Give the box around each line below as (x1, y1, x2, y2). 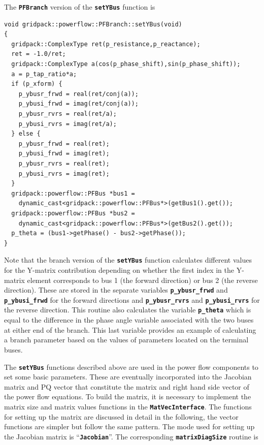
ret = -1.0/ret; (11, 50, 66, 58)
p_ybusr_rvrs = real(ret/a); (18, 110, 117, 117)
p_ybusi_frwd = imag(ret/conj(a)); (18, 100, 139, 108)
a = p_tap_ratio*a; (11, 70, 77, 78)
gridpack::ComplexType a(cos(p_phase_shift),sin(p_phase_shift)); (11, 60, 241, 68)
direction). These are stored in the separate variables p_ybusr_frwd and (4, 284, 228, 295)
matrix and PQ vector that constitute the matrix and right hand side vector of (4, 381, 249, 392)
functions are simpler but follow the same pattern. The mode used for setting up (4, 421, 255, 432)
